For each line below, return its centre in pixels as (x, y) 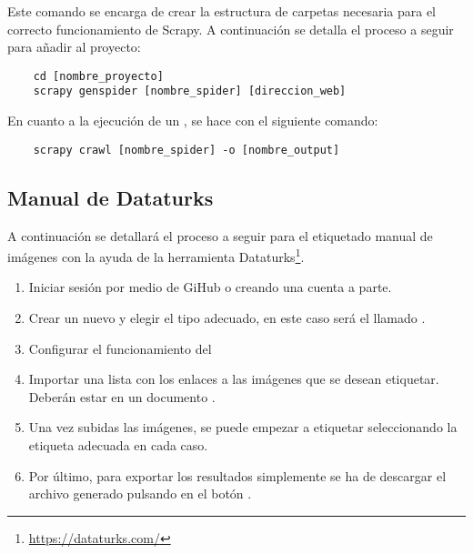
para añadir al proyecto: (74, 47)
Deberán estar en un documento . (122, 396)
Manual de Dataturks (111, 197)
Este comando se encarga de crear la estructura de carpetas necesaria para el (221, 11)
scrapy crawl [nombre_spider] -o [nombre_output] (186, 150)
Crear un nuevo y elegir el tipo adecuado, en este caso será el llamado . (227, 317)
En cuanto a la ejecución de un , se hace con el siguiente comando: (193, 121)
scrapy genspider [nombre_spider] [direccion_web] (190, 91)
